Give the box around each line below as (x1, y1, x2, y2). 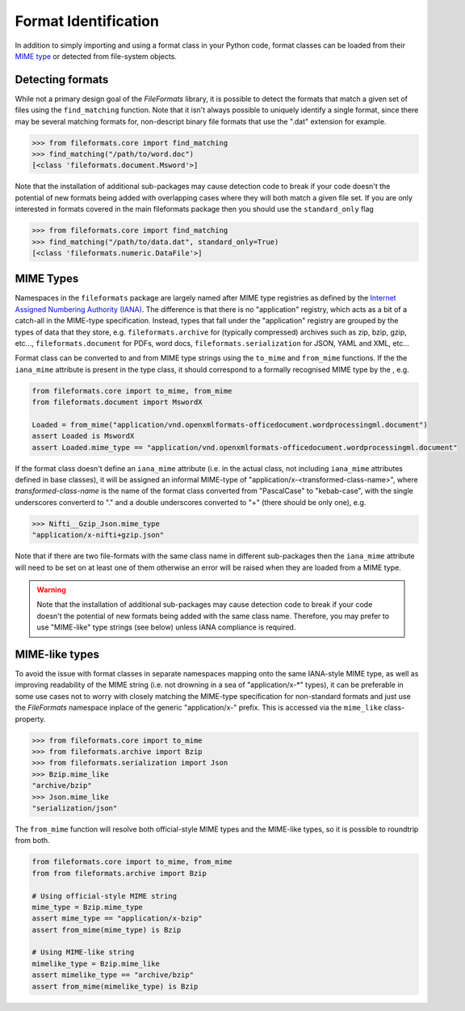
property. (15, 714, 46, 723)
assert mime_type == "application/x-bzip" (31, 914, 203, 923)
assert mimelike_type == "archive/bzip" (31, 971, 194, 979)
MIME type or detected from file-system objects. (15, 51, 178, 61)
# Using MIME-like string (31, 948, 135, 957)
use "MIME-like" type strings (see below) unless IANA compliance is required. (36, 622, 296, 632)
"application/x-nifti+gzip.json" (31, 530, 165, 540)
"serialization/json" (31, 803, 118, 812)
